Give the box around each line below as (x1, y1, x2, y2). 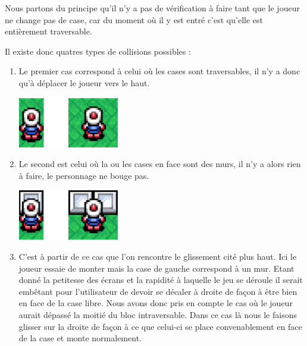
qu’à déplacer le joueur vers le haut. (18, 76, 150, 89)
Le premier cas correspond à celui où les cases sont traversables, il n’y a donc (18, 65, 300, 77)
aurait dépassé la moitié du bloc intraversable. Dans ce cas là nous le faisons (18, 308, 297, 320)
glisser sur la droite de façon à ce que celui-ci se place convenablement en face (18, 320, 302, 332)
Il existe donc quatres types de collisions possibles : (5, 45, 191, 57)
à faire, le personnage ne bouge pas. (18, 169, 149, 181)
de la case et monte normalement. (18, 332, 142, 344)
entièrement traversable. (5, 25, 92, 37)
